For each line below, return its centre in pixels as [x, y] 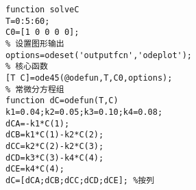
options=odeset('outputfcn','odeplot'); [99, 55]
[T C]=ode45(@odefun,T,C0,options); [89, 78]
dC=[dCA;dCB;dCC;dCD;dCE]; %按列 [80, 180]
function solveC [42, 10]
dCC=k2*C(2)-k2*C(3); [55, 146]
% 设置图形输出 [35, 43]
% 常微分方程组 [35, 89]
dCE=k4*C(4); [35, 169]
